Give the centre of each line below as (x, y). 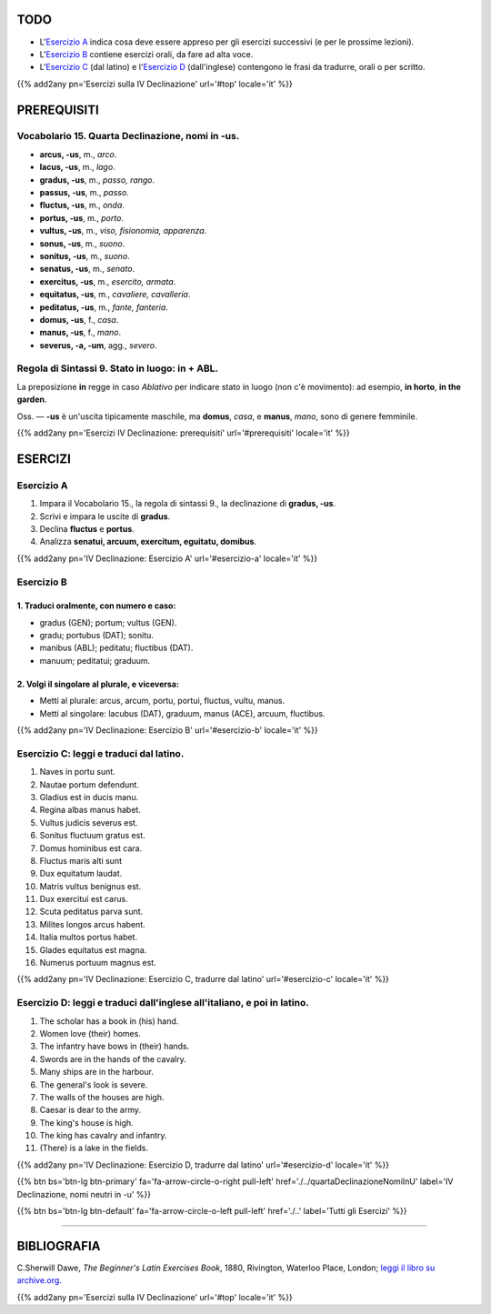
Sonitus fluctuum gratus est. (92, 836)
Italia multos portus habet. (89, 938)
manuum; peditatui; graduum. (95, 660)
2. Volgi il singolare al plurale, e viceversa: (98, 684)
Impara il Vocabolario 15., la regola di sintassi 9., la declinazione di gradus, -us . (188, 504)
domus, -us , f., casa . (79, 319)
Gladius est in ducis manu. (89, 797)
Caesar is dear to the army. (90, 1110)
